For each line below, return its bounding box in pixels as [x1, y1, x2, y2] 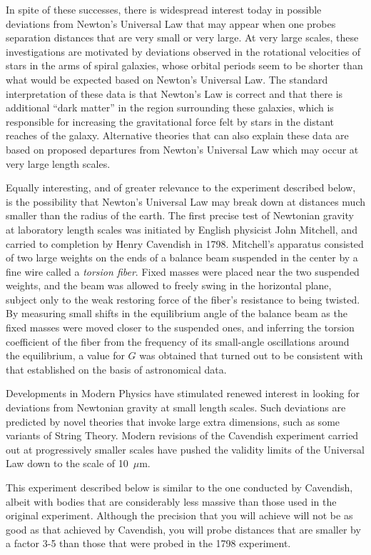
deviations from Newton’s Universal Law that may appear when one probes [6, 16, 336, 31]
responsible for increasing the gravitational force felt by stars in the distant [6, 114, 334, 129]
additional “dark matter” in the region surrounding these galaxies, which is [6, 100, 334, 115]
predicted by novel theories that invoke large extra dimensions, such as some [6, 414, 340, 429]
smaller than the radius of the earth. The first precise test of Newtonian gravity [6, 208, 354, 223]
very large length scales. [6, 156, 111, 171]
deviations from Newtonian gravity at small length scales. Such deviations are [6, 400, 346, 415]
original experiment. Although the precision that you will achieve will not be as [6, 508, 353, 523]
